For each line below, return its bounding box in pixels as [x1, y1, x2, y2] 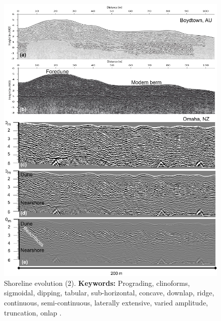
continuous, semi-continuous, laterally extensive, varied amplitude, [4, 297, 208, 308]
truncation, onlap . [4, 307, 62, 317]
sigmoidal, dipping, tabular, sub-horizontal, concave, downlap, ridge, [4, 287, 214, 298]
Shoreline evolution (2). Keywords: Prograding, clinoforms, [4, 277, 190, 288]
